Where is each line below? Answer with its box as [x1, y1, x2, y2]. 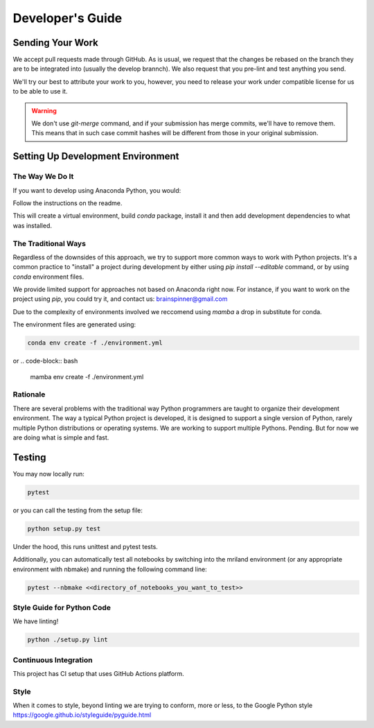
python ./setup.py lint [27, 636, 109, 644]
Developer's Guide [12, 10, 123, 26]
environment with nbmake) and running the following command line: [12, 565, 207, 573]
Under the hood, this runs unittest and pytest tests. [12, 542, 159, 551]
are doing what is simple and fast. [12, 433, 109, 442]
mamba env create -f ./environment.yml [30, 372, 144, 381]
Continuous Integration [12, 655, 93, 665]
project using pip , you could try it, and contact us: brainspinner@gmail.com [12, 295, 228, 303]
